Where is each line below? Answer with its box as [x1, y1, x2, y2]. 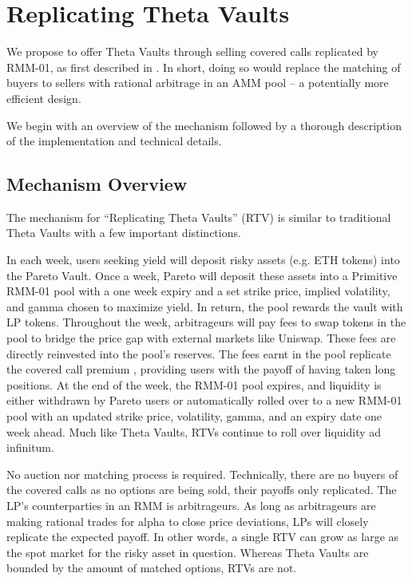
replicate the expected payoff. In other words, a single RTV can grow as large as [6, 528, 399, 545]
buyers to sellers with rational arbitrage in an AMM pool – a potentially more [6, 74, 389, 91]
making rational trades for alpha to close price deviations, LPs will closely [6, 512, 369, 529]
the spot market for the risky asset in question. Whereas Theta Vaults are [6, 543, 369, 560]
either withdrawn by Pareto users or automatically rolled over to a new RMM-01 [6, 392, 402, 409]
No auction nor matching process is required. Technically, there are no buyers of [6, 465, 398, 482]
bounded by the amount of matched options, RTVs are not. [6, 559, 297, 576]
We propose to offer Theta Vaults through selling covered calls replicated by [6, 43, 378, 60]
